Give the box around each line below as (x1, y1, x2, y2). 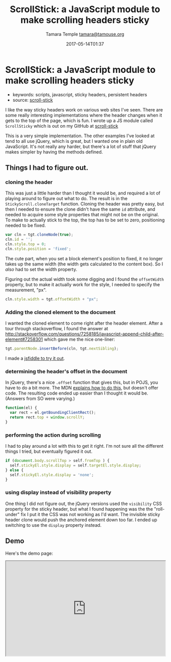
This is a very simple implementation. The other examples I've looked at (5, 133, 155, 139)
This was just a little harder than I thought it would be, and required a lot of (5, 190, 161, 196)
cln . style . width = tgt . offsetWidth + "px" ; (5, 296, 99, 302)
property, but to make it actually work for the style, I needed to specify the (5, 281, 160, 287)
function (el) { (5, 405, 37, 411)
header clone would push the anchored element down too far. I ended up (5, 517, 158, 523)
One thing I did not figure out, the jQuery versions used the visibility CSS (5, 500, 162, 507)
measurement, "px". (5, 287, 47, 293)
